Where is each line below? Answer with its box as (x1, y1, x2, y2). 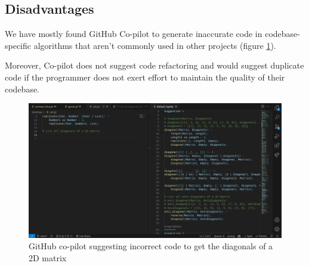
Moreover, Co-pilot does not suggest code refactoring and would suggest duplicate (5, 59, 304, 72)
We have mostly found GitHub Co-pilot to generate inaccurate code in (5, 27, 262, 40)
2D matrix (29, 252, 67, 264)
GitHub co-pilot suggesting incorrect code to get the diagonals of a (29, 240, 273, 252)
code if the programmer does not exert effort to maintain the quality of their (5, 70, 285, 83)
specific (5, 39, 32, 51)
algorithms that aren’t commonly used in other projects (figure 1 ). (33, 39, 276, 51)
